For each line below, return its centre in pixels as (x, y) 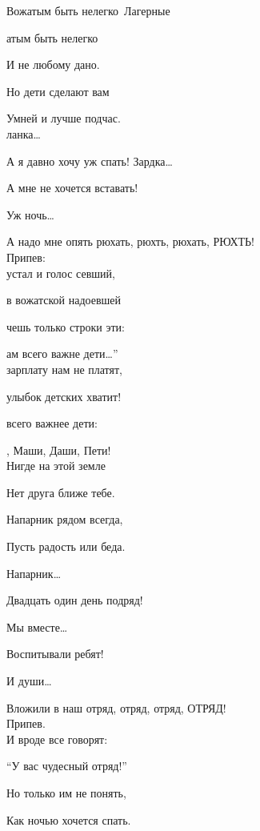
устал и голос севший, (61, 273)
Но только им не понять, (66, 793)
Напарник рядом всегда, (65, 519)
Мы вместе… (37, 626)
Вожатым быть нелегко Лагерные (88, 10)
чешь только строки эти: (66, 326)
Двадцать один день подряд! (75, 600)
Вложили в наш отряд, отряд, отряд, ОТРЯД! (116, 707)
